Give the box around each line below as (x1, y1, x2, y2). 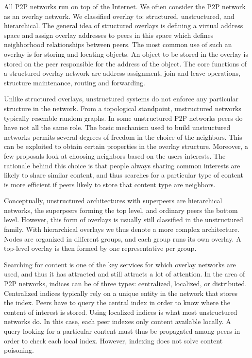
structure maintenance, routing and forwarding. (4, 77, 145, 87)
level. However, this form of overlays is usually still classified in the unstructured (4, 214, 243, 225)
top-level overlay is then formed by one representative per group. (4, 243, 197, 253)
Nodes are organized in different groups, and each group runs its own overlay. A (4, 233, 241, 244)
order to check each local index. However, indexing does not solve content (4, 335, 223, 345)
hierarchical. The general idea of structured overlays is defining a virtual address (4, 20, 243, 31)
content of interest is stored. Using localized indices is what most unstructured (4, 307, 237, 317)
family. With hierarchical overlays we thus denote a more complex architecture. (4, 224, 239, 234)
